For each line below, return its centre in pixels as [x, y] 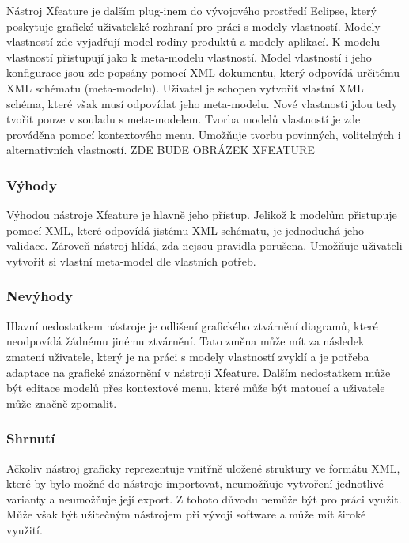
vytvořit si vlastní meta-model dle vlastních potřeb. [131, 260]
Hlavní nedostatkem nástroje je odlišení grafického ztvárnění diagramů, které [192, 325]
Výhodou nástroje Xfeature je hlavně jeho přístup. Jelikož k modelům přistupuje [202, 215]
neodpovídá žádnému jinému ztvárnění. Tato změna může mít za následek [186, 341]
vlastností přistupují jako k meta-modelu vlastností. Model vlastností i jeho [189, 57]
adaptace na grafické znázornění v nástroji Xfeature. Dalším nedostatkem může [199, 372]
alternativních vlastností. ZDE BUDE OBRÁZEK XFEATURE [161, 150]
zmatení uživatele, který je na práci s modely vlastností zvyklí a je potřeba [188, 356]
